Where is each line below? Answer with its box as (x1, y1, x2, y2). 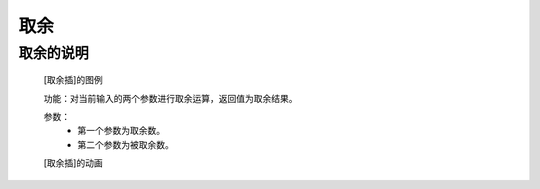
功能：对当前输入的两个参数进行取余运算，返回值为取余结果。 (43, 92, 298, 104)
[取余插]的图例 (43, 74, 104, 86)
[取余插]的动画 (43, 157, 104, 169)
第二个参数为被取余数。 (77, 138, 174, 150)
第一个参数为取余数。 (77, 125, 165, 137)
